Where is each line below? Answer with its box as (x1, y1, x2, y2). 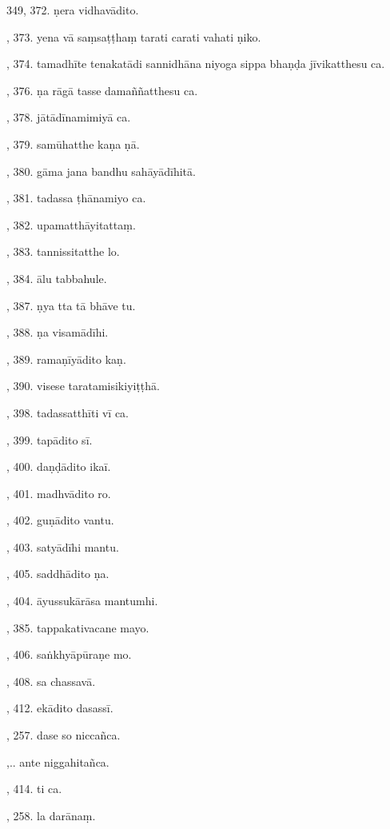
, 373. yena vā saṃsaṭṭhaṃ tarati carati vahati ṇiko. (6, 28, 261, 45)
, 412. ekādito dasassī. (6, 699, 113, 716)
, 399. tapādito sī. (6, 431, 93, 448)
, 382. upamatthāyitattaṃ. (6, 216, 136, 233)
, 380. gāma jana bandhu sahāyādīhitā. (6, 162, 196, 179)
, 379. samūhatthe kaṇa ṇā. (6, 135, 140, 152)
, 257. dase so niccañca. (6, 727, 121, 743)
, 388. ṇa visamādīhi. (6, 324, 109, 341)
